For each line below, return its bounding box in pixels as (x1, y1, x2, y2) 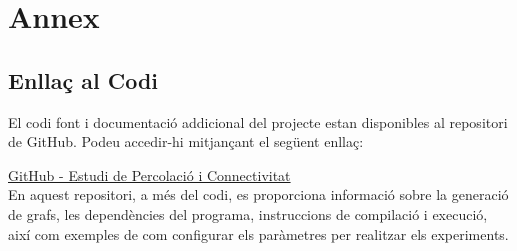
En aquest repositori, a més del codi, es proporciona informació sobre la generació (8, 184, 509, 205)
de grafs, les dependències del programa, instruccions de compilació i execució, (8, 203, 488, 224)
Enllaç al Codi (8, 64, 159, 95)
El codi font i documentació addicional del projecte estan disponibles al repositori (8, 111, 508, 132)
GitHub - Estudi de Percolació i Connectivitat (8, 164, 291, 185)
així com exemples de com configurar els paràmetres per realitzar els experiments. (8, 223, 509, 244)
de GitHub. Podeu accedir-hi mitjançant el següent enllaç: (8, 131, 364, 152)
